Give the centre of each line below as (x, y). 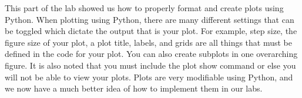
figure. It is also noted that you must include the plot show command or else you (150, 65)
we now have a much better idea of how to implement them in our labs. (134, 88)
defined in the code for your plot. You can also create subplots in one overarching (151, 54)
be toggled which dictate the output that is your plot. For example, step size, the (151, 31)
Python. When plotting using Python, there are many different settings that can (150, 19)
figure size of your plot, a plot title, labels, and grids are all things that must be (149, 42)
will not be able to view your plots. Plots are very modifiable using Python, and (149, 77)
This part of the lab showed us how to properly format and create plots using (144, 8)
